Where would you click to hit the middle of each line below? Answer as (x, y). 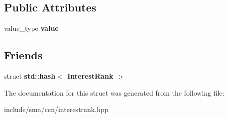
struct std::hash (30, 76)
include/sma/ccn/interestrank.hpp (56, 109)
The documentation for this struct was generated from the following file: (114, 92)
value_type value (31, 28)
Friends (23, 55)
